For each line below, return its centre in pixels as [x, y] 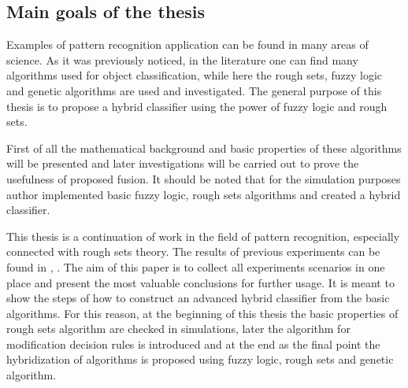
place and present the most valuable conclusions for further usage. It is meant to [200, 282]
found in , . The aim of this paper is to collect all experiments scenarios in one [196, 266]
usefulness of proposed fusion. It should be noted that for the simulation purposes [204, 178]
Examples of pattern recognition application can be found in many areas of [187, 44]
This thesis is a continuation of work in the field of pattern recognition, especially [203, 236]
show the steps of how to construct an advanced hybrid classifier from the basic [198, 298]
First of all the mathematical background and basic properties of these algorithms [204, 148]
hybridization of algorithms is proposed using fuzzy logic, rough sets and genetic [200, 359]
